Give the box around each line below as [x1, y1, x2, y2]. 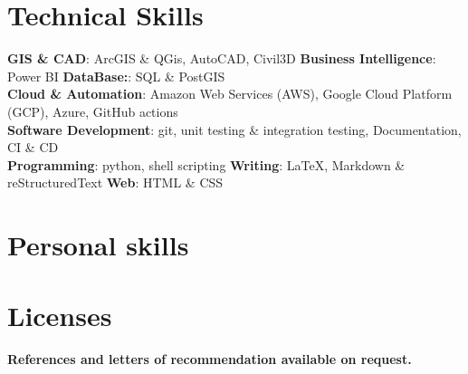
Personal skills [7, 226, 189, 264]
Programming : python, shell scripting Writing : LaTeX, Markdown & [7, 155, 406, 174]
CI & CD [7, 138, 59, 157]
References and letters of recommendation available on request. [7, 350, 412, 369]
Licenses [7, 297, 112, 334]
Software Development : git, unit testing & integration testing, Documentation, [7, 120, 462, 139]
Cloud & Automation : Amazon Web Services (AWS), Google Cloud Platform [7, 84, 453, 103]
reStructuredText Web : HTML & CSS [7, 173, 224, 192]
